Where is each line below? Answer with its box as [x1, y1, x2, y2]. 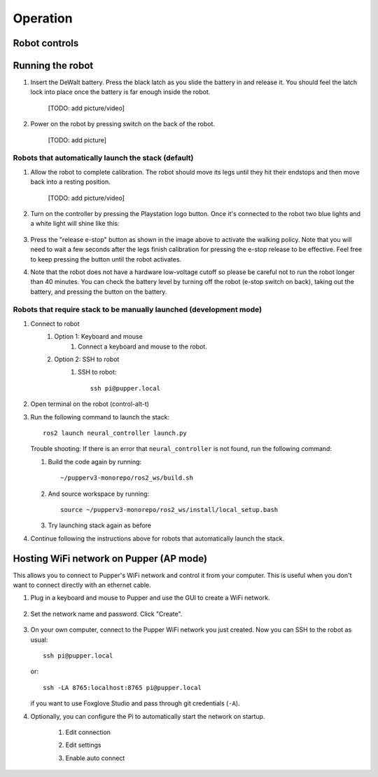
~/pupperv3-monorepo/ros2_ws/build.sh [60, 474, 194, 482]
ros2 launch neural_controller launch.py [43, 428, 187, 437]
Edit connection [65, 728, 111, 736]
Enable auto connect [65, 754, 125, 762]
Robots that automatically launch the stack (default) [13, 153, 194, 163]
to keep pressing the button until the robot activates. [30, 255, 182, 263]
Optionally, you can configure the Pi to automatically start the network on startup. [30, 712, 265, 720]
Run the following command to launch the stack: [30, 412, 170, 421]
